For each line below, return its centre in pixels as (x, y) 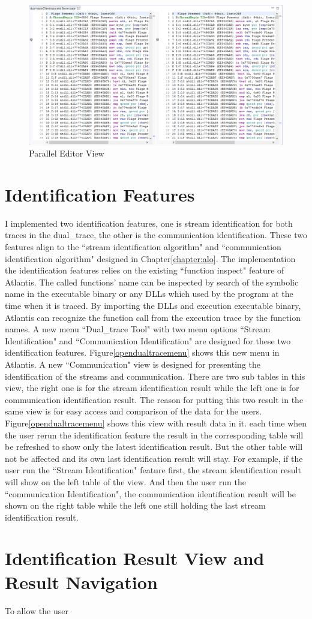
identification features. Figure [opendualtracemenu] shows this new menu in (142, 352)
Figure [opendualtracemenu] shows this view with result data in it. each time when (156, 423)
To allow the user (37, 610)
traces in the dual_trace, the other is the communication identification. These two (156, 235)
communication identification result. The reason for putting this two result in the (154, 399)
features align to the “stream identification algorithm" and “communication (143, 247)
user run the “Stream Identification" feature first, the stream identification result (153, 470)
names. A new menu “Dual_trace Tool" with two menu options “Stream (138, 329)
